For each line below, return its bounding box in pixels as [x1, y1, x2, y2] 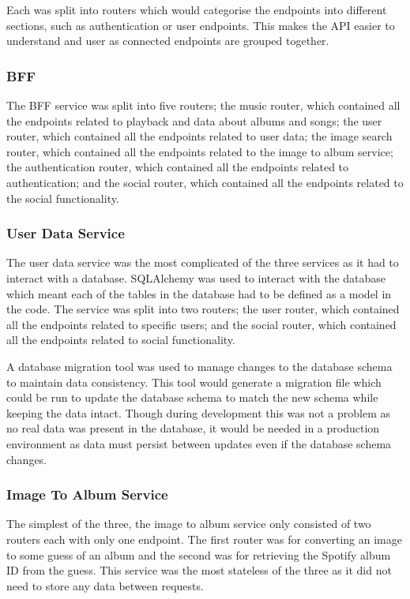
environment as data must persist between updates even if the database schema [6, 435, 392, 451]
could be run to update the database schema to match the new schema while [6, 389, 378, 406]
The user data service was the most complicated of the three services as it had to [6, 254, 399, 271]
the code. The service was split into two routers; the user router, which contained [6, 301, 400, 317]
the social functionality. [6, 189, 119, 206]
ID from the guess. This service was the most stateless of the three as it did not [6, 562, 392, 578]
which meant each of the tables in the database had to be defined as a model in [6, 285, 392, 301]
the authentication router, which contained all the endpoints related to [6, 159, 349, 175]
